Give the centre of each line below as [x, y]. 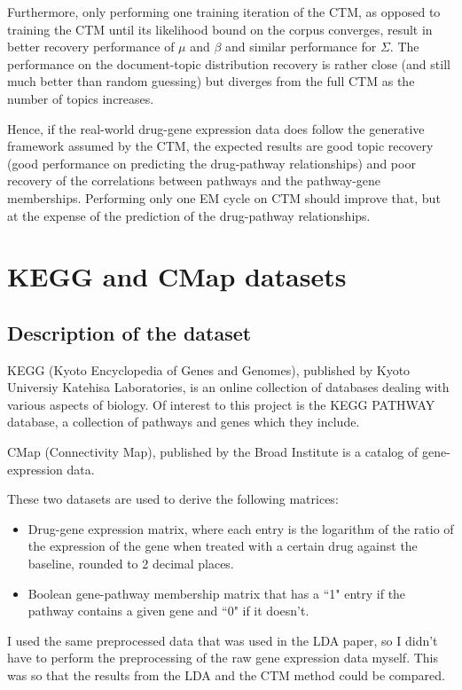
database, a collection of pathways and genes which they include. [184, 422]
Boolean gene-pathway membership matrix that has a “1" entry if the [217, 593]
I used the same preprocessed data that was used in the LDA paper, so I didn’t [223, 640]
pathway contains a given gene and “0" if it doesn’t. [168, 611]
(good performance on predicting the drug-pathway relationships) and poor [211, 163]
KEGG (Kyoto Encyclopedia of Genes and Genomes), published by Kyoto [209, 369]
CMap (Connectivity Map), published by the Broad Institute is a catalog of [213, 452]
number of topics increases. [81, 98]
